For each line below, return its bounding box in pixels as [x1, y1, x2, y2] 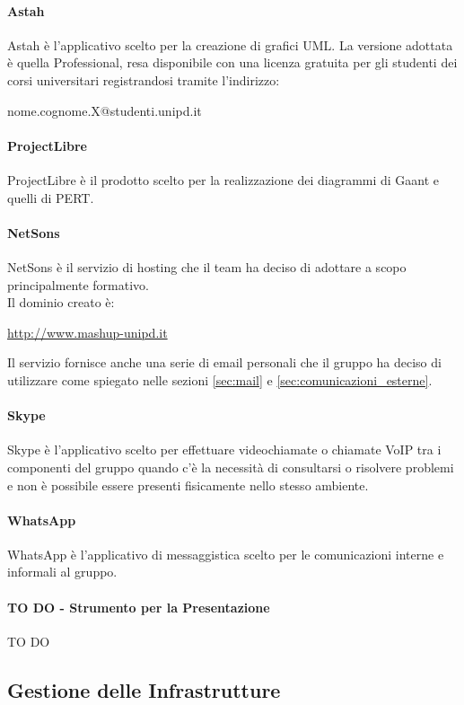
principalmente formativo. [7, 275, 149, 294]
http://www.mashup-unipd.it [7, 322, 168, 341]
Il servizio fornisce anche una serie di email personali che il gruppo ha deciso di [7, 353, 442, 372]
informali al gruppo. [7, 562, 118, 581]
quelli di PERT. [7, 188, 94, 207]
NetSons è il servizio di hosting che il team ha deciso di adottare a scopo [7, 257, 407, 276]
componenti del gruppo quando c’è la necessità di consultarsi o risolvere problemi [7, 457, 454, 476]
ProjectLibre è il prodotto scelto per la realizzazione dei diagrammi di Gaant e [7, 170, 440, 189]
